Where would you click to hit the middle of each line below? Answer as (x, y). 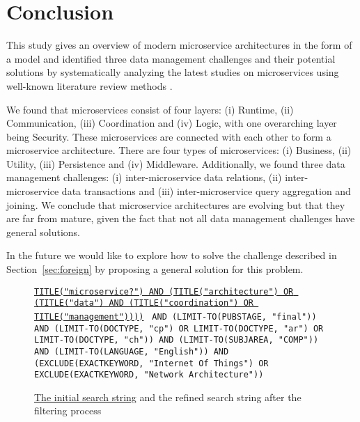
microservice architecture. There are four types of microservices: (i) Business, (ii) (179, 150)
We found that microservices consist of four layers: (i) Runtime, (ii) (150, 109)
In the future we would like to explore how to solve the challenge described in (172, 255)
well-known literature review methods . (89, 85)
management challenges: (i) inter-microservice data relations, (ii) (144, 177)
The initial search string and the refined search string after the (168, 397)
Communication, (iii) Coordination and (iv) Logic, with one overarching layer (172, 123)
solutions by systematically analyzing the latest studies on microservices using (173, 72)
